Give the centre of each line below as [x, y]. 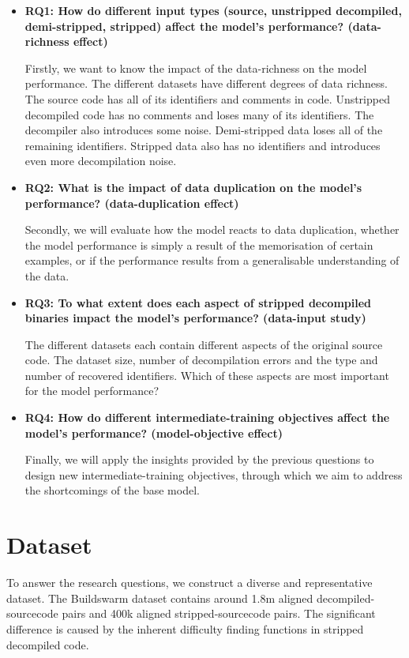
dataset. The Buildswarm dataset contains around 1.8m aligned [160, 598]
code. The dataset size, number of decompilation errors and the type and [201, 360]
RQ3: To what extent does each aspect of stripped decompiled [198, 302]
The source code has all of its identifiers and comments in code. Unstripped [207, 98]
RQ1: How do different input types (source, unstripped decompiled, [213, 10]
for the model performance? [92, 391]
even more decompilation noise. [101, 161]
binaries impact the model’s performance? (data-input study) [195, 318]
